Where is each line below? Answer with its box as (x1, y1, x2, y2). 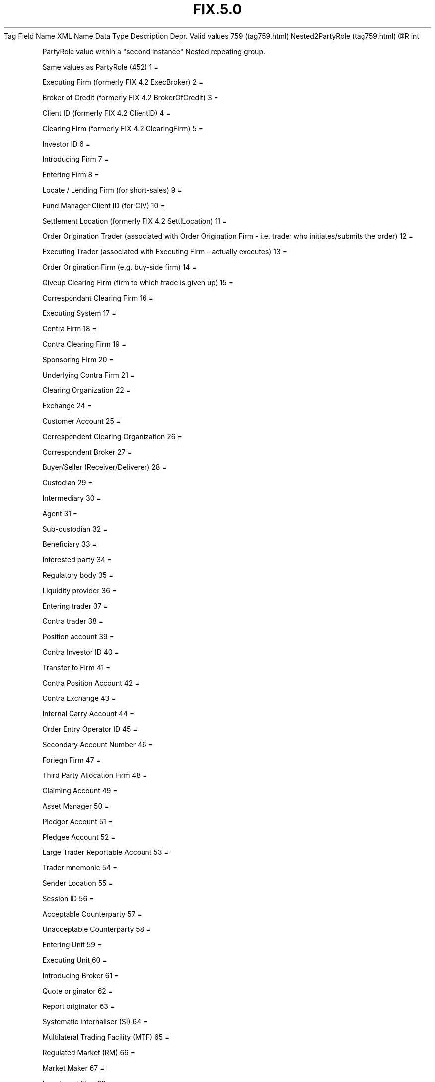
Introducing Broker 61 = (42, 971, 119, 980)
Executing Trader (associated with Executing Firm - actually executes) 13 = (42, 247, 287, 256)
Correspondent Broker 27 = (42, 447, 132, 456)
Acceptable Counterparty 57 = (42, 909, 142, 918)
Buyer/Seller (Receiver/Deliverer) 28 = (42, 463, 167, 471)
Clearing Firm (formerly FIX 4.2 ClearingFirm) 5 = (42, 124, 204, 133)
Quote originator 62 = (42, 986, 113, 995)
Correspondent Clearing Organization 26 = (42, 432, 182, 441)
